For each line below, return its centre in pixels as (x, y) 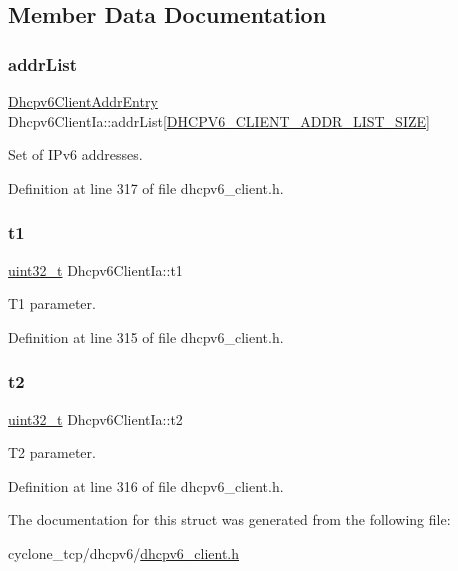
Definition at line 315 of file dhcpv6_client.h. (146, 336)
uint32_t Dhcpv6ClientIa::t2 (95, 418)
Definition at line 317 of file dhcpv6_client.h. (146, 187)
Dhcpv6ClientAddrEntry (83, 101)
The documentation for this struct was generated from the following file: (229, 519)
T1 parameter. (52, 303)
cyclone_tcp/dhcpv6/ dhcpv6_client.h (124, 552)
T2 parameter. (52, 452)
